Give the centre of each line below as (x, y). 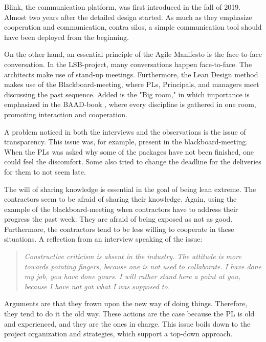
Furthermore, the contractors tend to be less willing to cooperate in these (119, 229)
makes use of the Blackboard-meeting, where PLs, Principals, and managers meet (132, 84)
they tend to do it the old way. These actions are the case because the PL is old (129, 314)
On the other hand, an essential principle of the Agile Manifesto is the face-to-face (133, 54)
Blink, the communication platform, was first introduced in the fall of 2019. (123, 7)
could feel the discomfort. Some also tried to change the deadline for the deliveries (133, 162)
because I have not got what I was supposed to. (97, 286)
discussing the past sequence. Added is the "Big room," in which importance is (127, 94)
